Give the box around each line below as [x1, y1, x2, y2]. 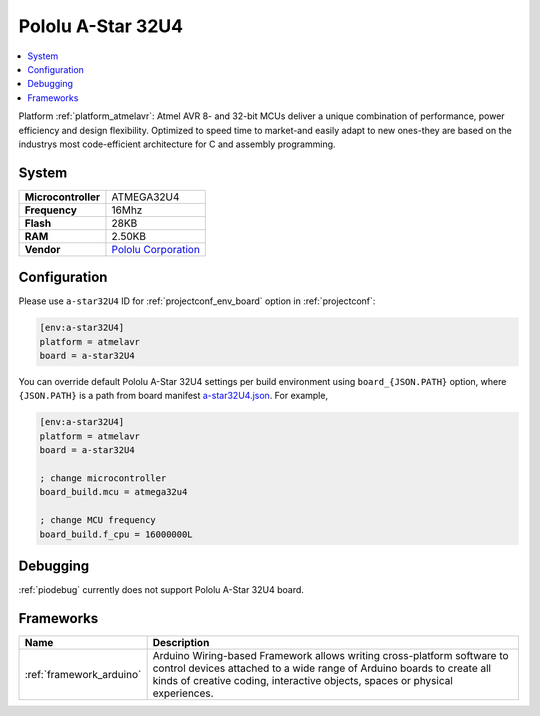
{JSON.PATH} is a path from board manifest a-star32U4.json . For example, [18, 390, 329, 402]
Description [152, 635, 210, 649]
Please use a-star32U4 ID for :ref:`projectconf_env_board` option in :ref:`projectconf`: [18, 295, 376, 307]
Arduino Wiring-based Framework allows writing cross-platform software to [152, 648, 509, 662]
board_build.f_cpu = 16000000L [39, 528, 194, 540]
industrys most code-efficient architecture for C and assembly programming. [18, 138, 336, 150]
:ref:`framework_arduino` [24, 667, 142, 681]
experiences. [152, 686, 214, 700]
